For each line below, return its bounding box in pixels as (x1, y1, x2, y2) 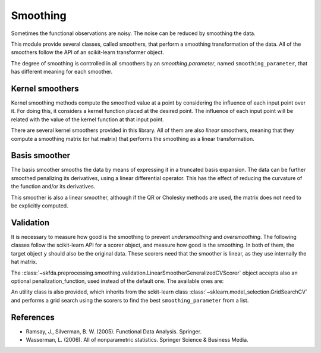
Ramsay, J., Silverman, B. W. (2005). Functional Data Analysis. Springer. (26, 327, 202, 335)
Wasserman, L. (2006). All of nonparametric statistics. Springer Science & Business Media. (26, 336, 249, 343)
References (11, 312, 55, 322)
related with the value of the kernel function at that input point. (11, 116, 165, 123)
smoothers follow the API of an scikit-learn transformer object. (11, 49, 165, 56)
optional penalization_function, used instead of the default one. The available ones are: (11, 277, 224, 285)
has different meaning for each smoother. (11, 68, 113, 75)
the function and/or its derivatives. (11, 183, 96, 190)
